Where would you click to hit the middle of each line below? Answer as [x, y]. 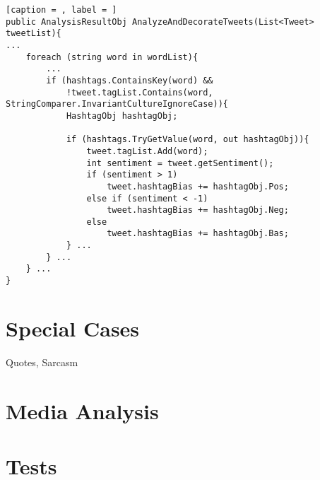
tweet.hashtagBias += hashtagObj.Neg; [198, 210]
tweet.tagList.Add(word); [147, 151]
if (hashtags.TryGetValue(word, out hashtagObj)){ [188, 140]
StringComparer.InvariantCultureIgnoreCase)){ [117, 104]
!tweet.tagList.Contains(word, [140, 92]
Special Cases [73, 328]
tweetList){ [34, 34]
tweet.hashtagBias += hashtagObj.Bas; [198, 234]
